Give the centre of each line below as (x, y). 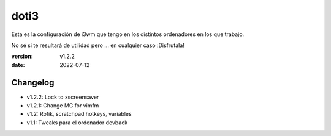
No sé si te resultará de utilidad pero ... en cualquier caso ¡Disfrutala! (98, 45)
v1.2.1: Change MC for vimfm (63, 106)
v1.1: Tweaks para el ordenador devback (77, 123)
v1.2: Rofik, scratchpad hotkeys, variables (79, 114)
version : (22, 56)
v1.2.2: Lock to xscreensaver (63, 97)
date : (18, 65)
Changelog (33, 82)
